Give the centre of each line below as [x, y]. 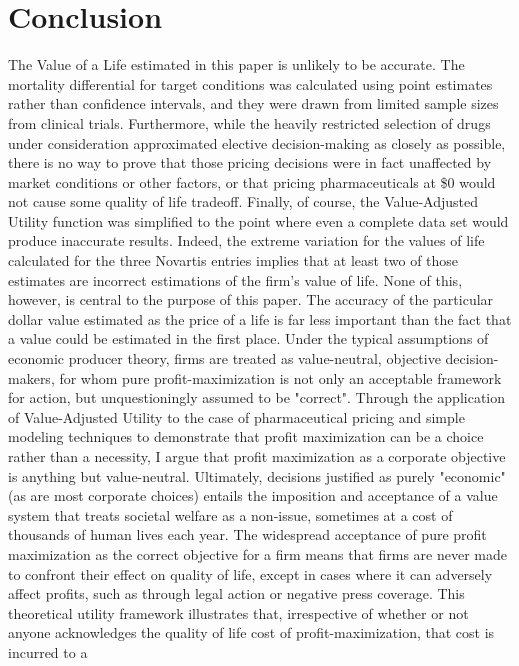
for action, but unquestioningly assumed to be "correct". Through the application [257, 397]
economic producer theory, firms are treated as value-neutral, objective [224, 358]
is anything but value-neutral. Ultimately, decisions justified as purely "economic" [257, 475]
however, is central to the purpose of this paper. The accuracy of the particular [251, 299]
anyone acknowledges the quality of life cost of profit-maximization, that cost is [251, 632]
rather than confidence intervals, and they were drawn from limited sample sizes [253, 103]
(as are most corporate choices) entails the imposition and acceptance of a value [253, 495]
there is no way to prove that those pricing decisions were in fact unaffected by [250, 162]
